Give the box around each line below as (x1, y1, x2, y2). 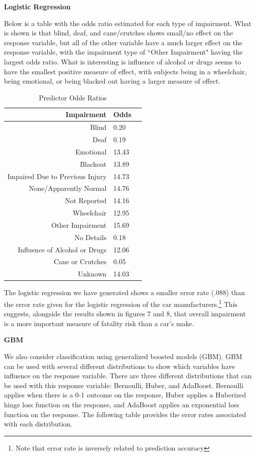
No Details (74, 232, 107, 242)
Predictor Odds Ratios (39, 92, 107, 102)
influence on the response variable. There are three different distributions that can (4, 370, 252, 381)
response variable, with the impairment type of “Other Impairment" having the (4, 47, 243, 57)
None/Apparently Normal (29, 183, 107, 193)
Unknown (78, 269, 107, 279)
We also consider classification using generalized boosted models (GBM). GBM (4, 351, 242, 362)
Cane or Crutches (54, 256, 107, 267)
